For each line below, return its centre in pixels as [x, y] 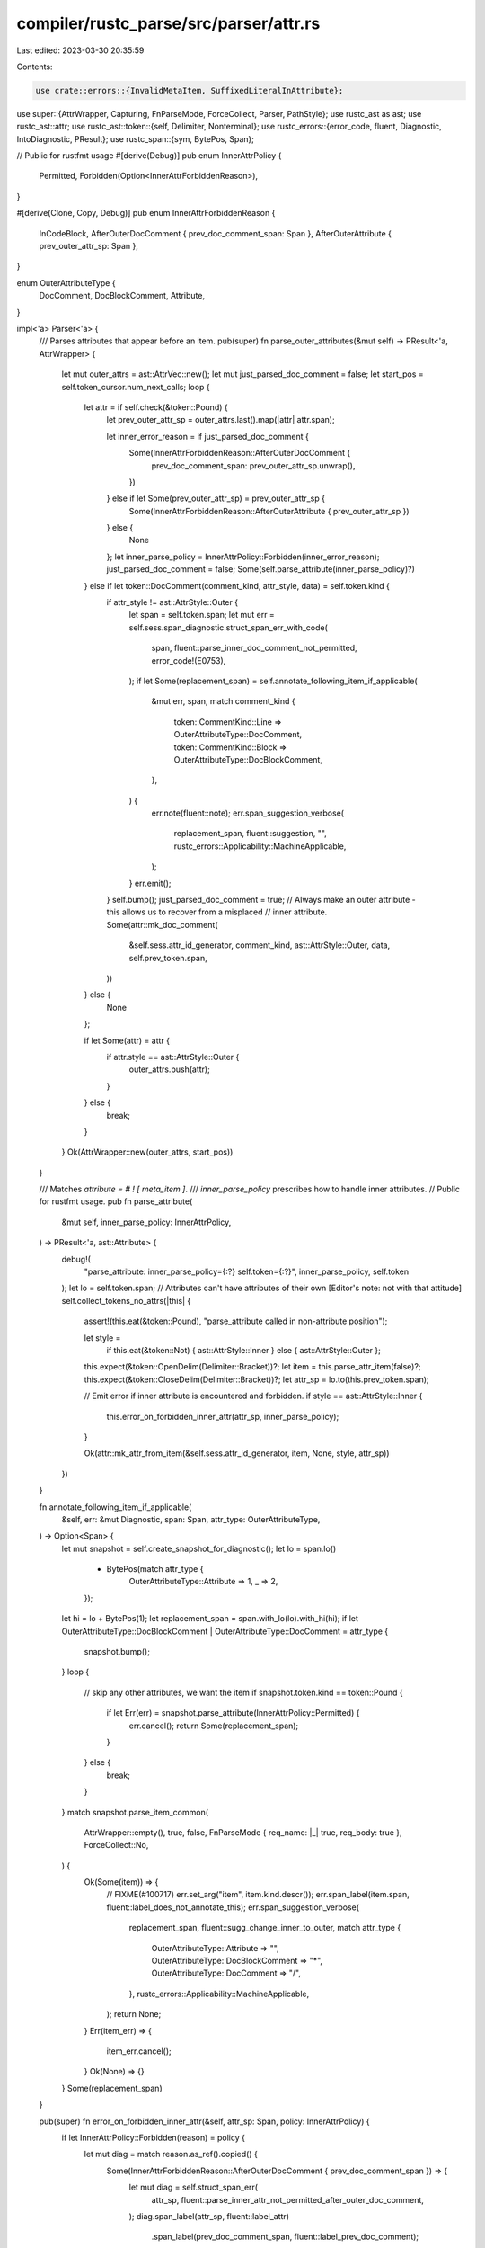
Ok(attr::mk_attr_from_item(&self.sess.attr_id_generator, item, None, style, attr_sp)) [237, 1453]
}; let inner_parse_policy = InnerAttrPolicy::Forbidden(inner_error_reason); [243, 557]
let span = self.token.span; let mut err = [202, 615]
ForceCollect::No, [116, 1845]
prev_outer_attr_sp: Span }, [88, 246]
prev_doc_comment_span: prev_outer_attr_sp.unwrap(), [253, 465]
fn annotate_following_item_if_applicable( [115, 1507]
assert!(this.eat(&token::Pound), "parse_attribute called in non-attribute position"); [236, 1321]
